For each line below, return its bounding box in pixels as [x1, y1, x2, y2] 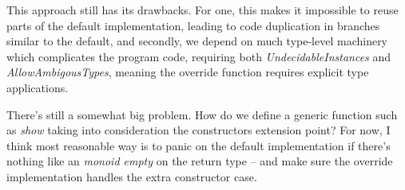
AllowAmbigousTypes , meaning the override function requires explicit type [6, 64, 369, 80]
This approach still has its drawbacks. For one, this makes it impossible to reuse [6, 2, 399, 17]
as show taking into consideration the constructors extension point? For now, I [6, 122, 391, 138]
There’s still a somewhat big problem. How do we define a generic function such [6, 106, 398, 122]
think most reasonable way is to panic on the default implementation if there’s [6, 137, 391, 153]
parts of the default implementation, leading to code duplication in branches [6, 17, 380, 33]
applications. [6, 79, 69, 95]
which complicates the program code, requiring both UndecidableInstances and [6, 48, 391, 64]
